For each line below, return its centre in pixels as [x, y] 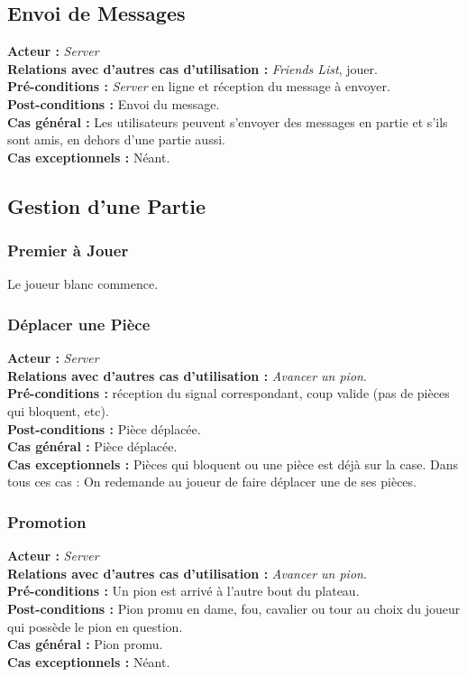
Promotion [47, 521]
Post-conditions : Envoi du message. [114, 103]
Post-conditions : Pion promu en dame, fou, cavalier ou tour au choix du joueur [234, 608]
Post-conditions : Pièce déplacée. [104, 428]
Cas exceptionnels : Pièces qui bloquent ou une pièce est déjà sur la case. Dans [233, 464]
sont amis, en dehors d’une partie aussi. [116, 139]
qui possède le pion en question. [95, 626]
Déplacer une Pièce [79, 324]
